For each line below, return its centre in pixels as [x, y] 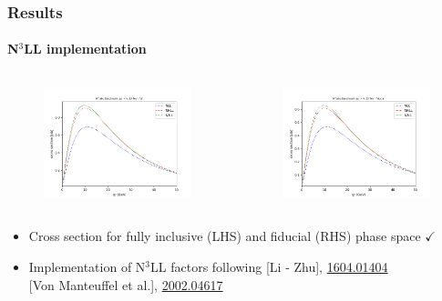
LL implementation [85, 49]
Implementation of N [87, 266]
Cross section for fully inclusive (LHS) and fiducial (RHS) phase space [225, 236]
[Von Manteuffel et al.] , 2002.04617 [126, 284]
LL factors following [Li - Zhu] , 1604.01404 [269, 266]
